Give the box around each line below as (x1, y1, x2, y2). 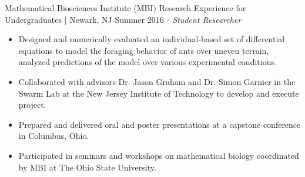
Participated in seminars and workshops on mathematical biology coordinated (18, 149, 299, 161)
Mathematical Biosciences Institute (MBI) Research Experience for (5, 2, 246, 13)
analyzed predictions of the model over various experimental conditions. (18, 56, 277, 68)
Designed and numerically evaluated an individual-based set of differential (18, 33, 285, 45)
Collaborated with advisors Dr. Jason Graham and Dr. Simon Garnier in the (18, 75, 296, 87)
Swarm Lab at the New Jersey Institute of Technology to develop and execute (18, 87, 299, 99)
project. (18, 98, 46, 111)
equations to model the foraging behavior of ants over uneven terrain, (18, 44, 269, 56)
